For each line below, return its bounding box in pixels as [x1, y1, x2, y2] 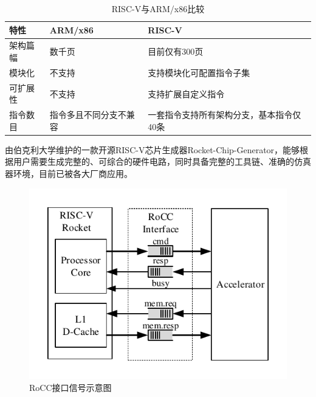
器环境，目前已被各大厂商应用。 [5, 167, 132, 180]
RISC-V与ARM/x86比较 [111, 2, 205, 15]
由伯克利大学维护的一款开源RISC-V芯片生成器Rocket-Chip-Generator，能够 [5, 143, 300, 156]
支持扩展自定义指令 [148, 87, 225, 100]
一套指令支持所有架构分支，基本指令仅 [148, 108, 301, 121]
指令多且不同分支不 [49, 108, 126, 121]
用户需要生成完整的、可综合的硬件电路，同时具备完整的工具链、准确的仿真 [13, 155, 311, 168]
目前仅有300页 [148, 45, 204, 58]
